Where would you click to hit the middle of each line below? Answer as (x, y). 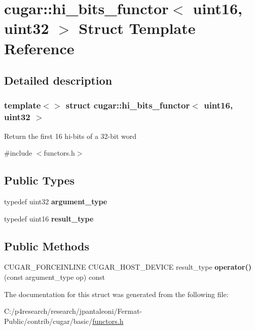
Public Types (40, 180)
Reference (39, 48)
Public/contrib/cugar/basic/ (48, 321)
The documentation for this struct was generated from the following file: (116, 294)
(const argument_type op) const (54, 277)
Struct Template (137, 28)
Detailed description (58, 80)
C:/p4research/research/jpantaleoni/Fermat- (73, 311)
